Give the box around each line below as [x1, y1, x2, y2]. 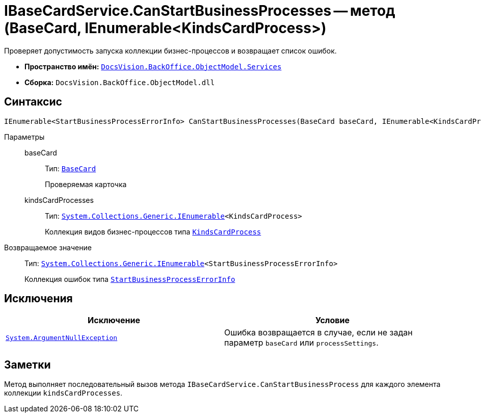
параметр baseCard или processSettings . [224, 337, 379, 348]
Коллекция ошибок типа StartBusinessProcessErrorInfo [24, 274, 235, 283]
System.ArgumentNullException [6, 333, 118, 342]
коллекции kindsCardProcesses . [4, 388, 123, 398]
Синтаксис [4, 95, 62, 109]
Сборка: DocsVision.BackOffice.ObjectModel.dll [24, 77, 215, 87]
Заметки [4, 358, 51, 371]
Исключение [88, 315, 140, 326]
